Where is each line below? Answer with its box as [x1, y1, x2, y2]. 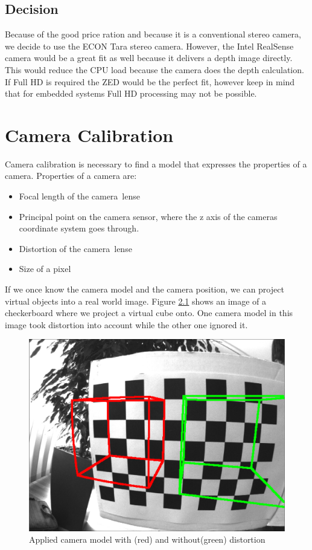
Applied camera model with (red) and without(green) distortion [29, 533, 266, 546]
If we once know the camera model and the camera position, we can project [5, 283, 284, 296]
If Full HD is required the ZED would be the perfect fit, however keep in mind [5, 75, 295, 88]
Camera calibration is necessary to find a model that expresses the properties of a [5, 157, 307, 170]
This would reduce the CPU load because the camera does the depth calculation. [5, 63, 304, 76]
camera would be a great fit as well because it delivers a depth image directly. [5, 51, 293, 64]
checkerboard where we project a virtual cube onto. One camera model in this [5, 306, 293, 319]
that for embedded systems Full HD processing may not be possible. [5, 87, 257, 100]
